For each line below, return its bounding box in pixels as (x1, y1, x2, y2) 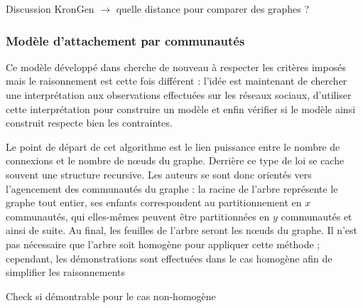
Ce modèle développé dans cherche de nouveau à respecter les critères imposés (6, 59, 346, 74)
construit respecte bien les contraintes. (6, 115, 173, 130)
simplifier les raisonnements (6, 265, 125, 280)
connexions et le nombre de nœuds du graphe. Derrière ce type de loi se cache (6, 153, 345, 168)
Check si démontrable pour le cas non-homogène (6, 288, 216, 303)
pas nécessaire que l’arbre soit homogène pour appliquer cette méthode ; (6, 236, 320, 251)
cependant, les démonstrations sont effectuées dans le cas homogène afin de (6, 250, 332, 265)
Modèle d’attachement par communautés (6, 31, 245, 49)
